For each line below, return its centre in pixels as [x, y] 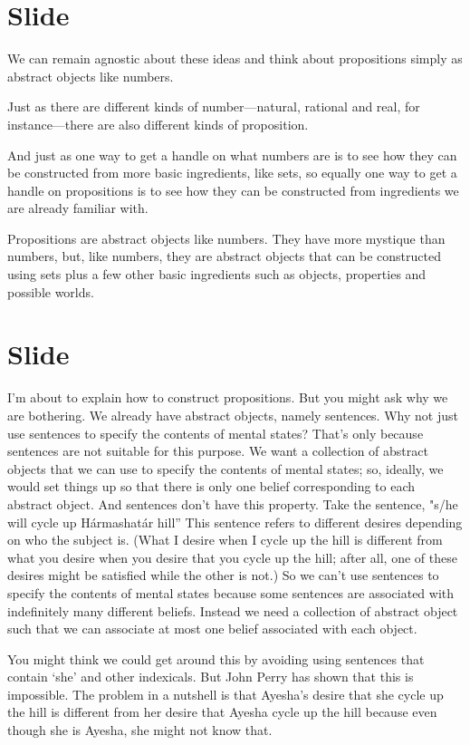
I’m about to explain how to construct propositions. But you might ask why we [228, 397]
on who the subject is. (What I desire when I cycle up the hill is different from [225, 540]
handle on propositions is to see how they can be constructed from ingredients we [233, 190]
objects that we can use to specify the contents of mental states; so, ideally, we [225, 468]
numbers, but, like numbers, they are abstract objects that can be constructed [224, 256]
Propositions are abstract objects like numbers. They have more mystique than [226, 238]
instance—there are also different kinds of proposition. [158, 124]
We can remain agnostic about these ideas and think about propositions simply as [235, 58]
